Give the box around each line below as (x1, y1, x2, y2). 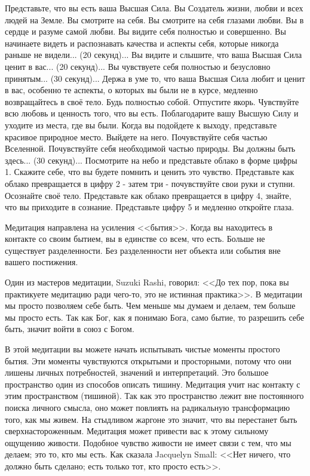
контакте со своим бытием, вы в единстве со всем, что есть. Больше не (5, 232, 265, 245)
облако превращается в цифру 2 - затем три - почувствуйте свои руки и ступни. (5, 177, 295, 189)
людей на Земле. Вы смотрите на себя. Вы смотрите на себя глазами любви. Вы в (5, 13, 304, 26)
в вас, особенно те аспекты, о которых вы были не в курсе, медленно (5, 84, 258, 96)
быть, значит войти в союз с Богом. (5, 323, 134, 335)
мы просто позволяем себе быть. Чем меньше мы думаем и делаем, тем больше (5, 299, 296, 312)
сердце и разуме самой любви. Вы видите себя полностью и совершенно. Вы (5, 25, 286, 38)
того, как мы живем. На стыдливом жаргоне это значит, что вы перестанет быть (5, 413, 297, 425)
